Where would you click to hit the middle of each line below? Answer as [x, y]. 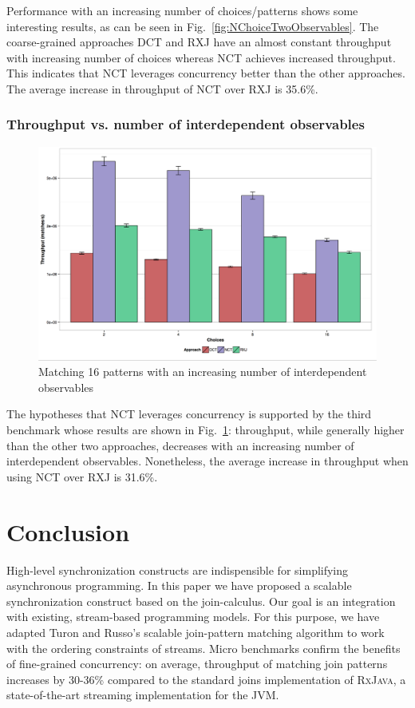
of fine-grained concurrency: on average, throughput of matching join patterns [197, 664]
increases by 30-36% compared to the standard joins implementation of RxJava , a [206, 679]
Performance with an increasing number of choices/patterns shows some [182, 10]
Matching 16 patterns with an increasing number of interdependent [203, 372]
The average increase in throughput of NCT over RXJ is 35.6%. [162, 88]
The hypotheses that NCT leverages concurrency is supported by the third [189, 414]
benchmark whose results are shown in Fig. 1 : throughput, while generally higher [206, 430]
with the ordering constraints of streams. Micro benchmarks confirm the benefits [204, 648]
